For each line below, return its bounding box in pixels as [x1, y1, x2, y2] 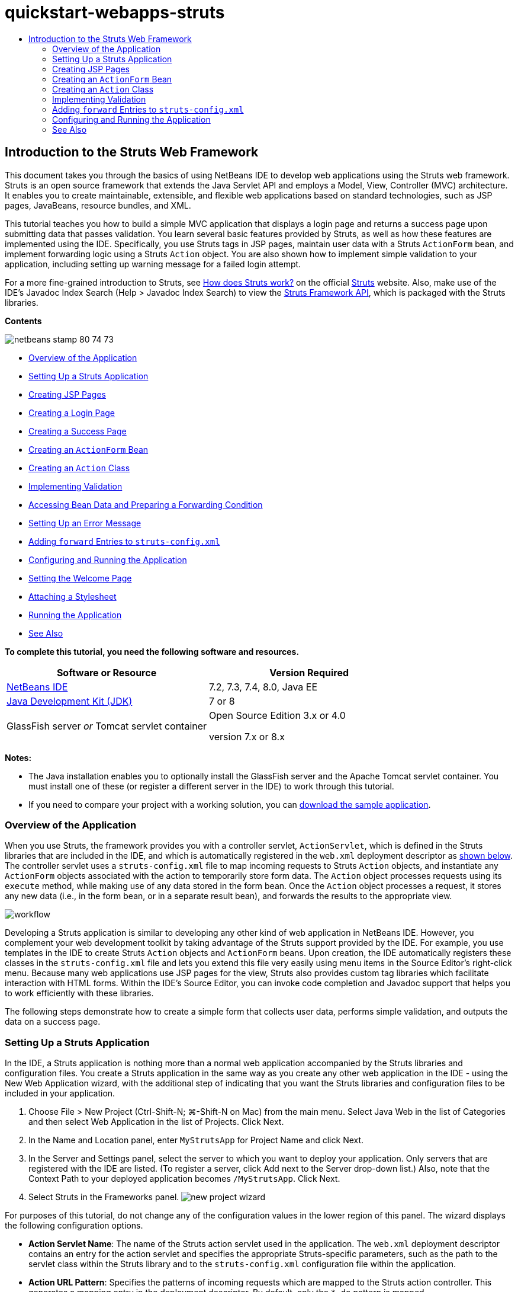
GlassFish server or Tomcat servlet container [7, 719, 207, 732]
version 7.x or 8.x [209, 730, 285, 743]
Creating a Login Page [28, 407, 115, 418]
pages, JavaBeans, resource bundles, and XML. [5, 200, 191, 210]
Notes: [5, 752, 32, 763]
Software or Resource [56, 666, 157, 679]
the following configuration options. [5, 1220, 143, 1231]
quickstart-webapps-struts [5, 2, 225, 23]
